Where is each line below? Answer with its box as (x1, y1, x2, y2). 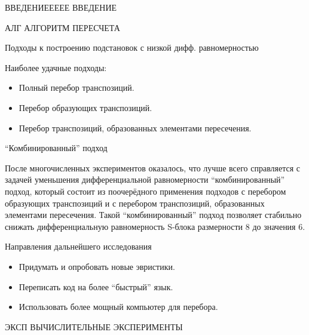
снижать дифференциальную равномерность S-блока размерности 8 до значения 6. (5, 220, 305, 232)
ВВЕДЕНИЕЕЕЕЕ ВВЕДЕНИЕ (5, 1, 117, 13)
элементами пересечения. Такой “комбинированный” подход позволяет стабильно (5, 208, 302, 221)
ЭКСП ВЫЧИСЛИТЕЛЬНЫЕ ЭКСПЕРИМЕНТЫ (5, 320, 183, 333)
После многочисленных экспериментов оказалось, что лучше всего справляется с (5, 161, 301, 174)
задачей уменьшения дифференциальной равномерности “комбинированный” (5, 173, 285, 186)
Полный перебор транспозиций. (19, 81, 134, 94)
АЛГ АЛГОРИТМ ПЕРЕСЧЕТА (5, 21, 120, 33)
